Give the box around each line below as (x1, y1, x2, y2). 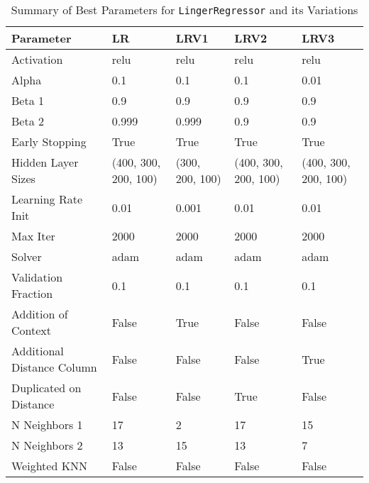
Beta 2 (11, 113, 44, 129)
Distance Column (11, 359, 97, 375)
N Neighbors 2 (11, 437, 83, 453)
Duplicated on (11, 379, 82, 396)
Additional (11, 343, 64, 359)
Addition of (11, 306, 68, 322)
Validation (11, 269, 63, 285)
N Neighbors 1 (11, 416, 83, 433)
